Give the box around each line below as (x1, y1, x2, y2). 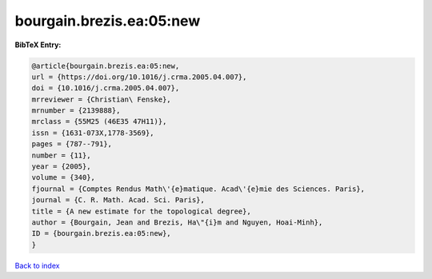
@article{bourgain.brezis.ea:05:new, (31, 61, 180, 70)
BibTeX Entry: (14, 40, 62, 50)
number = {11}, (31, 150, 91, 160)
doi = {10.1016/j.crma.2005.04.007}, (31, 84, 180, 93)
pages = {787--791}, (31, 140, 112, 149)
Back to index (14, 261, 60, 270)
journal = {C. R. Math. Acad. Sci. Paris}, (31, 196, 206, 205)
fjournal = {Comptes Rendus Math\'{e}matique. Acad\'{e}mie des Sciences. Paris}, (31, 184, 366, 193)
